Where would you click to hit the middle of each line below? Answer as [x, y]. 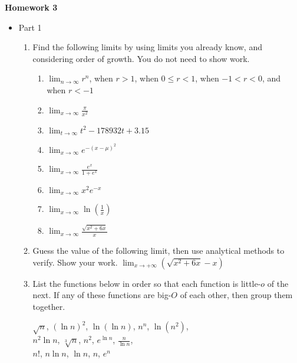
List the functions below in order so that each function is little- [147, 283]
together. [49, 306]
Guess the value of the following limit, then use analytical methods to [159, 250]
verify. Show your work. [75, 262]
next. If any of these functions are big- [102, 295]
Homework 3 [31, 7]
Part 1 [30, 27]
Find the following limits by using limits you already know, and [147, 47]
